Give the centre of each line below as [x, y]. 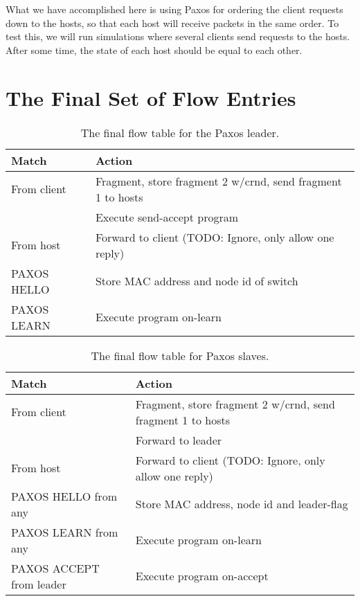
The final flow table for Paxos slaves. [180, 355]
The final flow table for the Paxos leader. [180, 132]
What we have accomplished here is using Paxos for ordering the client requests [174, 9]
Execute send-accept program [167, 217]
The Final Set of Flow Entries [151, 97]
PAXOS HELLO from [64, 496]
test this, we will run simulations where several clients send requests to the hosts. [178, 36]
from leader [39, 584]
